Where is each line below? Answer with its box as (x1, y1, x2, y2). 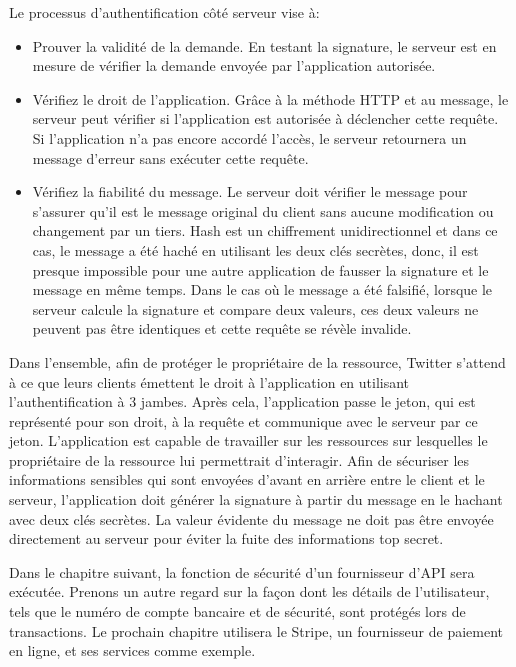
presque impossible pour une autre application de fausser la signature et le (32, 259, 489, 280)
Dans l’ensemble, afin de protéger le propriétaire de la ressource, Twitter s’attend (9, 351, 506, 372)
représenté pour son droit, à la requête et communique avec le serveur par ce (9, 410, 478, 431)
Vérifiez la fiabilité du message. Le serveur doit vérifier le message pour (32, 181, 468, 202)
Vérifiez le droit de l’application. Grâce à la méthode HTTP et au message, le (32, 88, 509, 109)
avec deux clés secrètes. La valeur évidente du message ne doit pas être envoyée (9, 508, 494, 529)
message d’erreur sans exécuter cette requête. (32, 147, 309, 168)
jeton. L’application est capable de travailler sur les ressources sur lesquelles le (9, 430, 488, 451)
